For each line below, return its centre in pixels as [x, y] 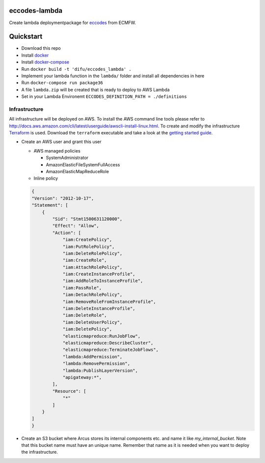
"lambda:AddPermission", [93, 356]
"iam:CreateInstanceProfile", [99, 274]
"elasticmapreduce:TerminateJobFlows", [111, 350]
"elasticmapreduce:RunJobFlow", [102, 336]
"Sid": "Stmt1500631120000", [87, 219]
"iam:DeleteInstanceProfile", [99, 309]
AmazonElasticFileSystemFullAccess [83, 164]
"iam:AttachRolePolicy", [93, 267]
